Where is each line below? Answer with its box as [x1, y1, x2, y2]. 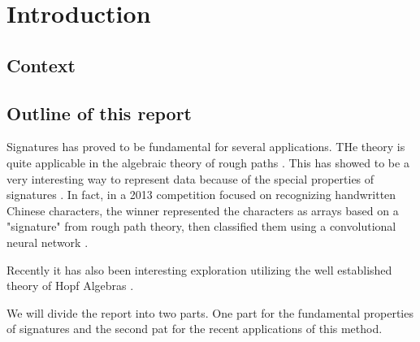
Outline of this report [6, 100, 192, 125]
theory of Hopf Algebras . [6, 277, 134, 294]
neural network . [6, 233, 89, 250]
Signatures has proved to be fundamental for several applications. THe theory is [6, 138, 405, 155]
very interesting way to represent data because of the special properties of [6, 170, 375, 187]
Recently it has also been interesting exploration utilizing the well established [6, 261, 392, 278]
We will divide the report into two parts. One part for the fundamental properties [6, 304, 414, 321]
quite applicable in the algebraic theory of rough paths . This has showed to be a [6, 154, 409, 171]
